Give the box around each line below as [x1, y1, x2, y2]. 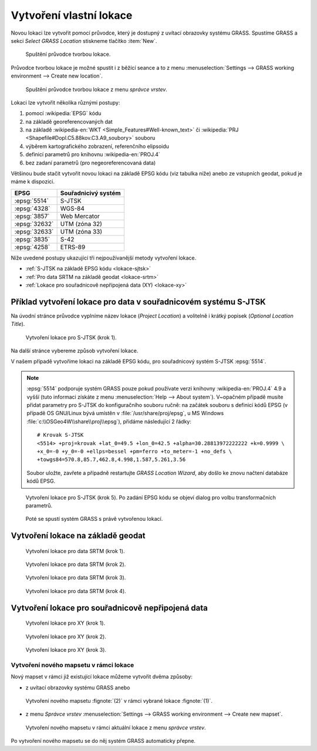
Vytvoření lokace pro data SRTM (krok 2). [25, 561, 126, 568]
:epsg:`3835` [14, 235, 50, 243]
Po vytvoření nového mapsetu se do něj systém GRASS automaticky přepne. [11, 737, 196, 745]
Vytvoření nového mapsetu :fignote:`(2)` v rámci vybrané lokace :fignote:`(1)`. [25, 697, 213, 704]
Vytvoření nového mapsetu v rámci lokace [11, 661, 134, 669]
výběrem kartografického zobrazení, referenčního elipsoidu [25, 143, 170, 150]
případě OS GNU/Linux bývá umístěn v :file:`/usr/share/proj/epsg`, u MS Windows [26, 410, 224, 417]
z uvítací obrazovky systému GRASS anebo [25, 684, 130, 691]
